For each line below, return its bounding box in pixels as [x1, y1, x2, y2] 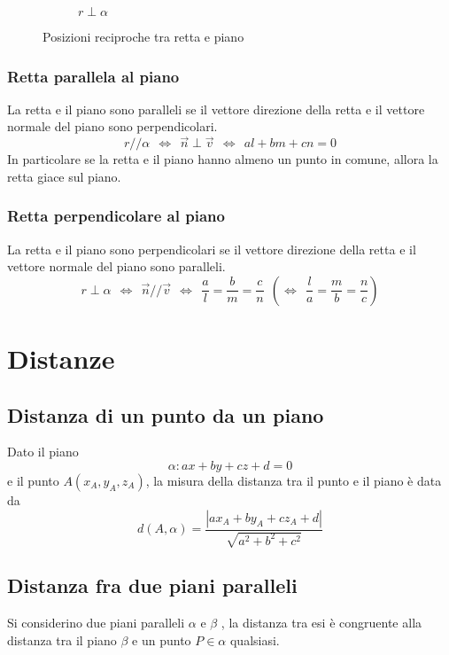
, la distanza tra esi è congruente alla [221, 613, 422, 632]
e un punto [132, 630, 191, 649]
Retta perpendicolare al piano [7, 205, 225, 227]
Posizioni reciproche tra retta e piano [43, 27, 244, 45]
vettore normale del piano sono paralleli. [7, 257, 226, 276]
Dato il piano [7, 442, 79, 461]
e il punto [7, 471, 59, 489]
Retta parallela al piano [7, 65, 180, 87]
